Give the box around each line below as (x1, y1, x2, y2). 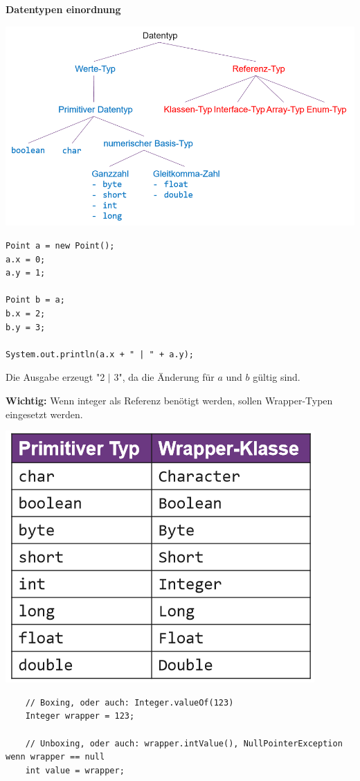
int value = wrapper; (25, 765, 125, 775)
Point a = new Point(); (6, 241, 115, 251)
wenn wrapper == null (6, 752, 105, 762)
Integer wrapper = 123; (25, 711, 135, 721)
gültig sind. (253, 370, 300, 384)
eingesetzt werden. (6, 406, 83, 421)
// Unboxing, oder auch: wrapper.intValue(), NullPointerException (25, 738, 343, 748)
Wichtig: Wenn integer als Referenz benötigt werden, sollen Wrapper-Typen (6, 393, 333, 407)
